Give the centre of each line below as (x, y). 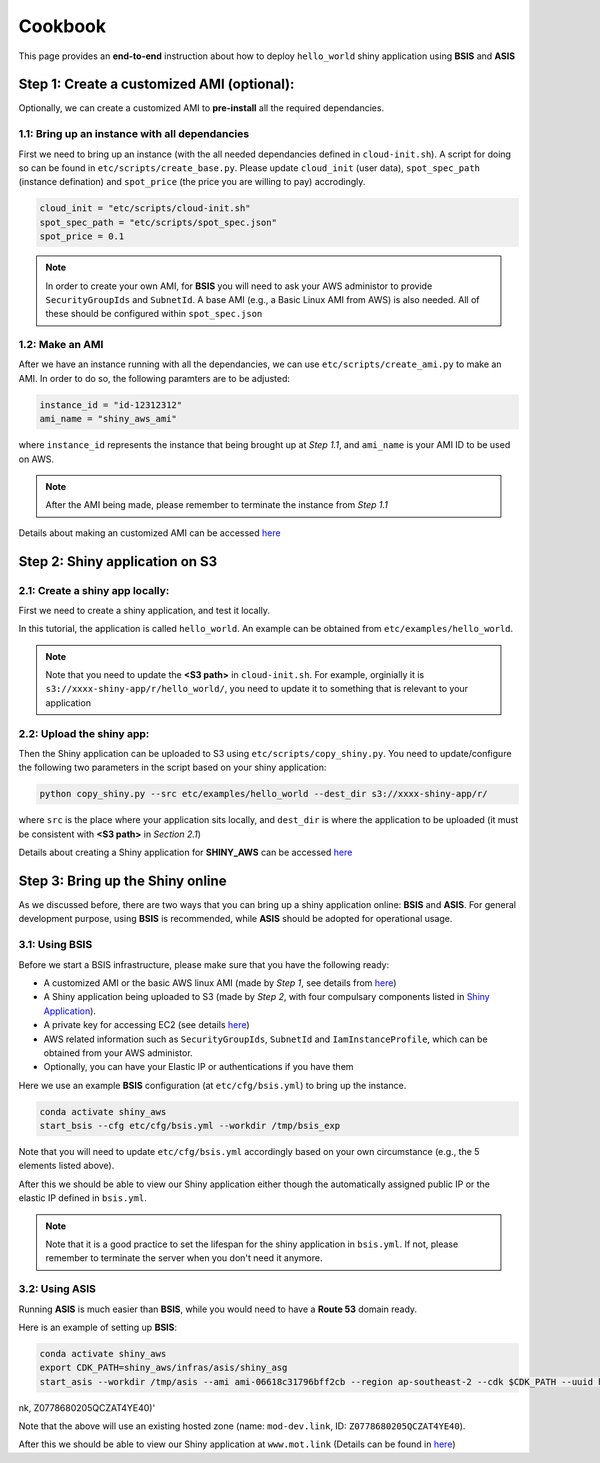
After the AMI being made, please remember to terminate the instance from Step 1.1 (217, 505)
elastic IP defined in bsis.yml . (82, 1198)
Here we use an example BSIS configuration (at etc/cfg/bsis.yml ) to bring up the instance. (212, 1085)
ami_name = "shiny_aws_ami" (108, 419)
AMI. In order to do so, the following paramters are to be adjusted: (154, 378)
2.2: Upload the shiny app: (84, 733)
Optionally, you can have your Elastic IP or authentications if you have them (198, 1067)
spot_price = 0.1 (82, 236)
